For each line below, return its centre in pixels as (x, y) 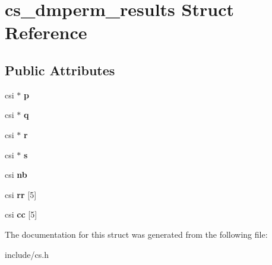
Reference (46, 32)
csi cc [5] (21, 214)
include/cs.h (27, 254)
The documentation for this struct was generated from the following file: (136, 234)
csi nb (16, 175)
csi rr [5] (21, 194)
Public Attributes (60, 70)
